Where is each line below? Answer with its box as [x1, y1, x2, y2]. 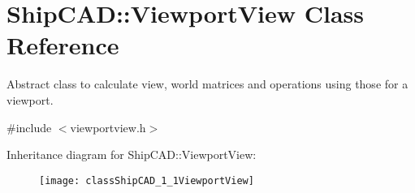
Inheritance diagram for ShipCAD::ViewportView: [6, 146, 257, 163]
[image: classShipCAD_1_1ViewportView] [39, 174, 254, 187]
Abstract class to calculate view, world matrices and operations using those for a [6, 75, 409, 92]
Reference [6, 28, 119, 62]
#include [6, 118, 52, 135]
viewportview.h [70, 118, 146, 135]
